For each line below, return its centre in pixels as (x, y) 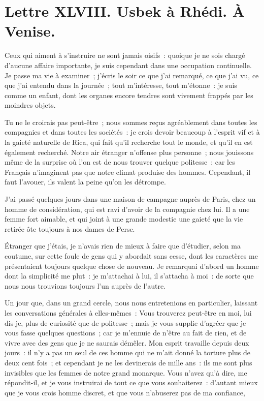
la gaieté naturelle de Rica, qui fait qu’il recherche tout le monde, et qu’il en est (129, 142)
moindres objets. (30, 105)
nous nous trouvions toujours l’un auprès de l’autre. (85, 285)
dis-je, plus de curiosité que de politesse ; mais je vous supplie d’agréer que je (125, 322)
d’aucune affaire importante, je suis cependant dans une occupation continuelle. (128, 65)
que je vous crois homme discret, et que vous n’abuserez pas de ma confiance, (125, 392)
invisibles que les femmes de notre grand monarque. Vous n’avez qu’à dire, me (126, 372)
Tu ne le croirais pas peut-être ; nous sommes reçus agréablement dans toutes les (131, 122)
